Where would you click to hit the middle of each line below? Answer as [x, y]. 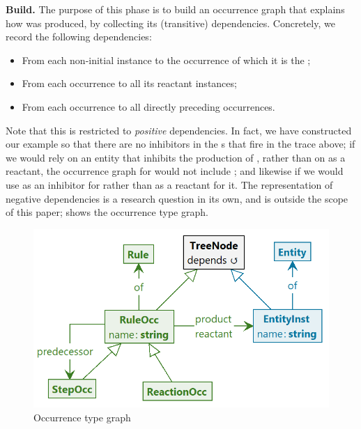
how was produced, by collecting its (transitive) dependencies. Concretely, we [170, 23]
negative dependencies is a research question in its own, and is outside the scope [177, 198]
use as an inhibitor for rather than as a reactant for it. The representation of [169, 184]
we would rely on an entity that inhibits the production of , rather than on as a [176, 157]
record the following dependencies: [79, 37]
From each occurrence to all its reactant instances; [129, 83]
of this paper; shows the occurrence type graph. [107, 212]
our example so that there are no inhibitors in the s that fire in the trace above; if [180, 144]
